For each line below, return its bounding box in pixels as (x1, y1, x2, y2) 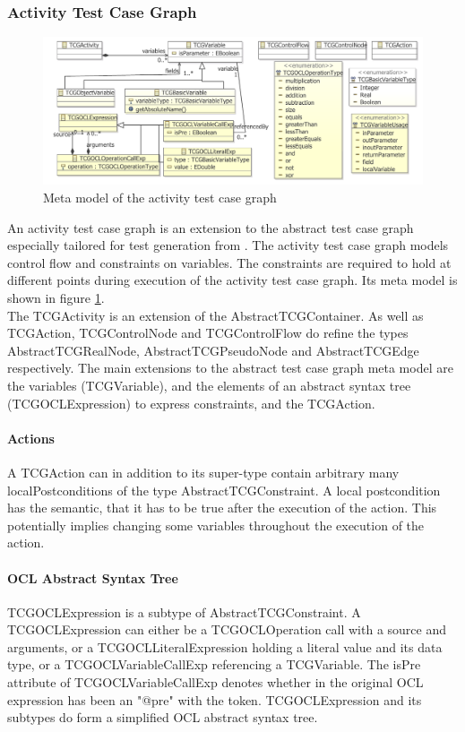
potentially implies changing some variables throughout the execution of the (7, 515, 425, 534)
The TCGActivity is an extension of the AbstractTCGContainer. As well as (7, 306, 424, 324)
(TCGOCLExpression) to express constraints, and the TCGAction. (7, 393, 375, 412)
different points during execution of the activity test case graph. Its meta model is (7, 271, 458, 289)
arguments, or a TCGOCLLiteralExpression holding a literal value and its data (7, 637, 443, 656)
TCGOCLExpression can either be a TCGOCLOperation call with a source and (7, 620, 446, 639)
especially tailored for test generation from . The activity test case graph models (7, 236, 449, 254)
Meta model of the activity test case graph (43, 188, 277, 207)
